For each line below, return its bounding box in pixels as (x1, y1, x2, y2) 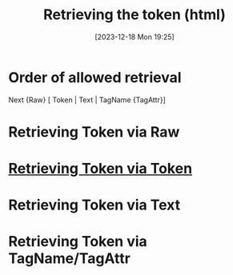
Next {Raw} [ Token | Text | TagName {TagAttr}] (8, 94, 167, 105)
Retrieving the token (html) (43, 6, 226, 24)
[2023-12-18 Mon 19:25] (94, 32, 175, 42)
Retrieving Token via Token (8, 160, 193, 177)
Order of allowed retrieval (8, 68, 182, 86)
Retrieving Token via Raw (8, 122, 180, 141)
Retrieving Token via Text (8, 196, 181, 214)
